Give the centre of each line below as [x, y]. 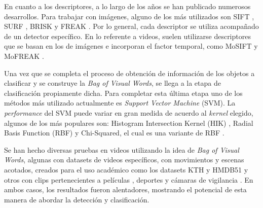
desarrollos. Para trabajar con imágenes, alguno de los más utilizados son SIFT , [129, 16]
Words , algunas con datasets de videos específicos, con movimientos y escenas [124, 160]
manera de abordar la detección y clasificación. [77, 199]
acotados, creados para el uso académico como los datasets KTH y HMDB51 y [126, 169]
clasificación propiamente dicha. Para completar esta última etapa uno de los [123, 93]
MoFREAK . [24, 56]
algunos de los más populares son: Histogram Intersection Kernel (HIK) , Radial [129, 123]
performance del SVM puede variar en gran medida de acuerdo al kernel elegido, [129, 112]
